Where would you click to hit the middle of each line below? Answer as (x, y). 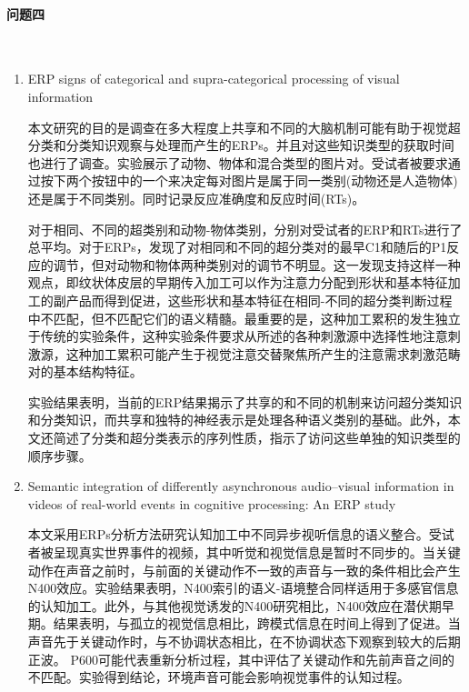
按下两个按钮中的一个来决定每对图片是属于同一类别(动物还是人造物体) (249, 181)
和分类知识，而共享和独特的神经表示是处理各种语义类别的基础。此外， (238, 420)
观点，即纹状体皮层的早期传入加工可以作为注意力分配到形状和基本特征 (238, 282)
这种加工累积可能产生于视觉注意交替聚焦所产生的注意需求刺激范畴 (263, 353)
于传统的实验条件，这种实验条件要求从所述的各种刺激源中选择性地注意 (238, 336)
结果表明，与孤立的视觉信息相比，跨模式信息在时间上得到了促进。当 (257, 623)
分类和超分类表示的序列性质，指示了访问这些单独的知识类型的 (276, 438)
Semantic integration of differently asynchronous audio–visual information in (241, 486)
